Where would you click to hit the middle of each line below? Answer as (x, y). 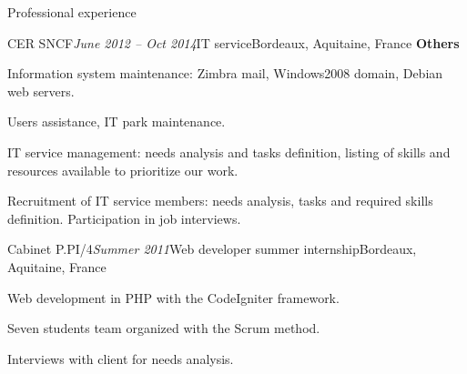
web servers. (41, 91)
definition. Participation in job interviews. (124, 218)
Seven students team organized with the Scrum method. (164, 328)
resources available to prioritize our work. (123, 170)
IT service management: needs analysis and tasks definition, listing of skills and (229, 152)
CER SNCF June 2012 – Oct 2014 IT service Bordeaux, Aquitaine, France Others (233, 42)
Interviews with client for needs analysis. (121, 358)
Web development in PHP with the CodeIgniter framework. (173, 297)
